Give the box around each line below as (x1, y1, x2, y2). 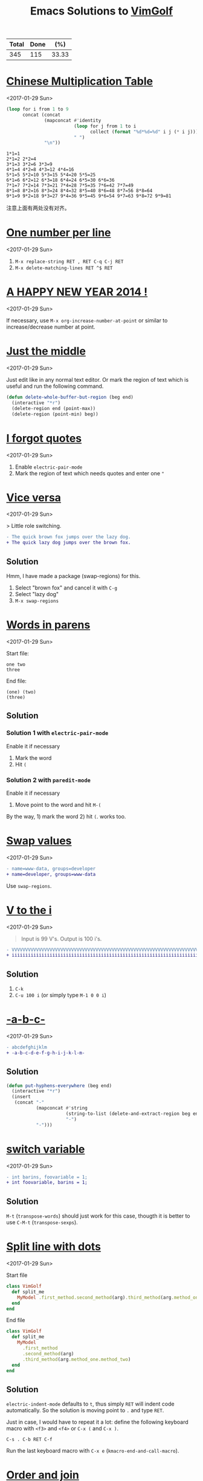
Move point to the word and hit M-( (14, 801, 101, 808)
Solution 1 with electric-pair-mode (6, 729, 109, 737)
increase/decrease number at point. (6, 323, 95, 330)
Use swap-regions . (6, 882, 52, 889)
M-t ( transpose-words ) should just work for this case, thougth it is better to (6, 1212, 190, 1219)
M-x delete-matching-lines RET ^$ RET (14, 265, 113, 271)
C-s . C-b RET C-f (6, 1436, 53, 1443)
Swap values (6, 834, 72, 848)
